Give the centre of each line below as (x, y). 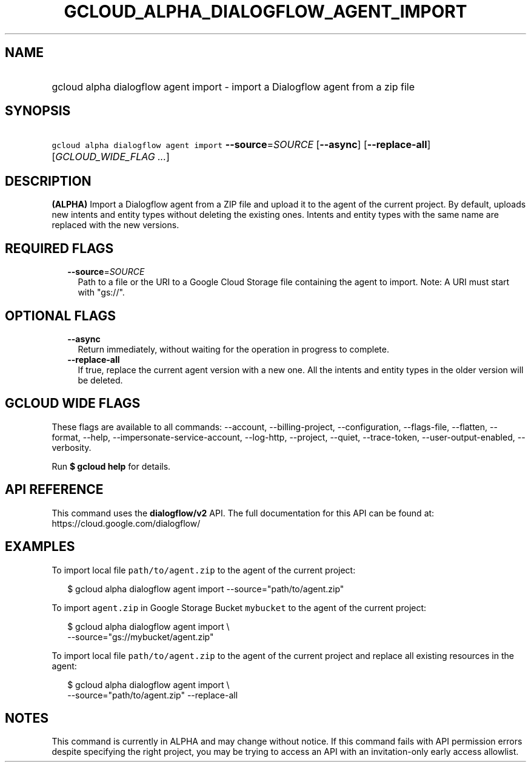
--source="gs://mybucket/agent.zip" (141, 637)
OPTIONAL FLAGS (60, 316)
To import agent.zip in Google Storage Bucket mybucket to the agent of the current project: (239, 607)
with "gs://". (101, 292)
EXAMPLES (40, 547)
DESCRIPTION (48, 181)
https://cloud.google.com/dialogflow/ (126, 523)
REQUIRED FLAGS (59, 248)
